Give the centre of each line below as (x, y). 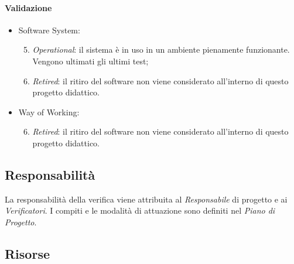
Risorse (27, 253)
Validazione (28, 7)
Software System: (49, 30)
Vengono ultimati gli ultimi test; (90, 61)
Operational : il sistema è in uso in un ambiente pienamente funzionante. (161, 49)
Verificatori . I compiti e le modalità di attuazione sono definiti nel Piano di (140, 210)
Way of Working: (49, 112)
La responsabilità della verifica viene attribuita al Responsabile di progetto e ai (146, 199)
